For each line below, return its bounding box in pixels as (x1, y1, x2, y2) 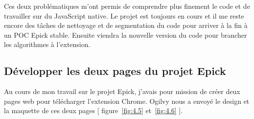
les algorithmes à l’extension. (4, 39, 91, 49)
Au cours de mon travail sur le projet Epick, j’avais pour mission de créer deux (4, 86, 240, 96)
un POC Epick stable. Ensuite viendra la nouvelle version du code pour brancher (4, 29, 247, 40)
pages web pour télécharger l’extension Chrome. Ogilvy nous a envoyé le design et (4, 95, 250, 106)
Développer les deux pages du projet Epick (4, 63, 226, 78)
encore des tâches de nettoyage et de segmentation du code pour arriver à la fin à (4, 20, 248, 30)
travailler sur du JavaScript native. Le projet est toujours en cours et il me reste (4, 10, 244, 21)
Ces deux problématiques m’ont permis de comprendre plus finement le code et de (4, 1, 250, 11)
